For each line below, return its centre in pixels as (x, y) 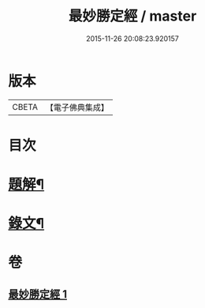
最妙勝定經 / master (132, 16)
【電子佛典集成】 (77, 107)
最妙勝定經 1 (38, 294)
